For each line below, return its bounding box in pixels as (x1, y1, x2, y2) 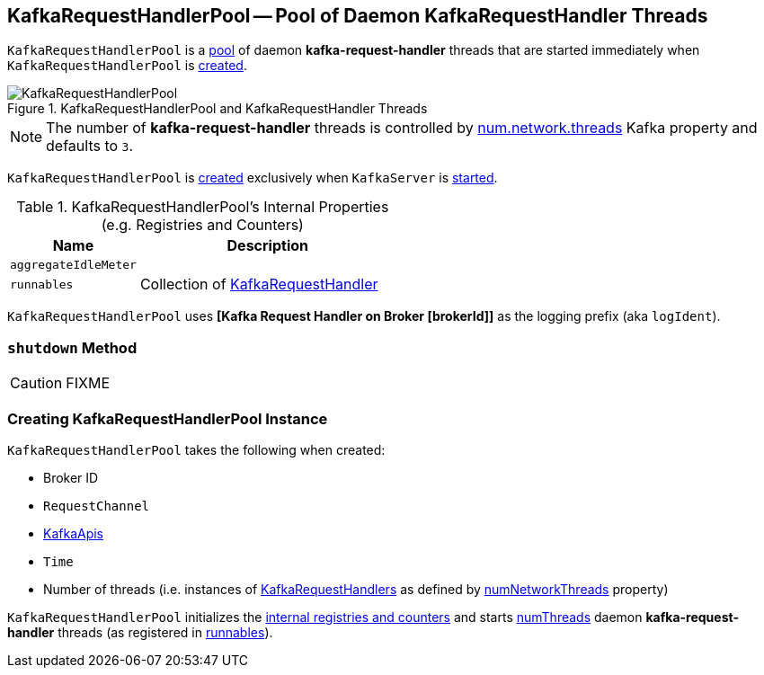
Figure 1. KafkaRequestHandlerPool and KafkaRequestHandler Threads (7, 101, 428, 117)
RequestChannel (43, 498, 150, 513)
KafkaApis (43, 525, 104, 541)
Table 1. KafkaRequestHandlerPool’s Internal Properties (16, 198, 389, 217)
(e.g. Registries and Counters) (101, 216, 304, 235)
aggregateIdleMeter (10, 258, 137, 272)
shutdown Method (7, 338, 138, 357)
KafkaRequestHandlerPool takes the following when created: (7, 441, 386, 457)
